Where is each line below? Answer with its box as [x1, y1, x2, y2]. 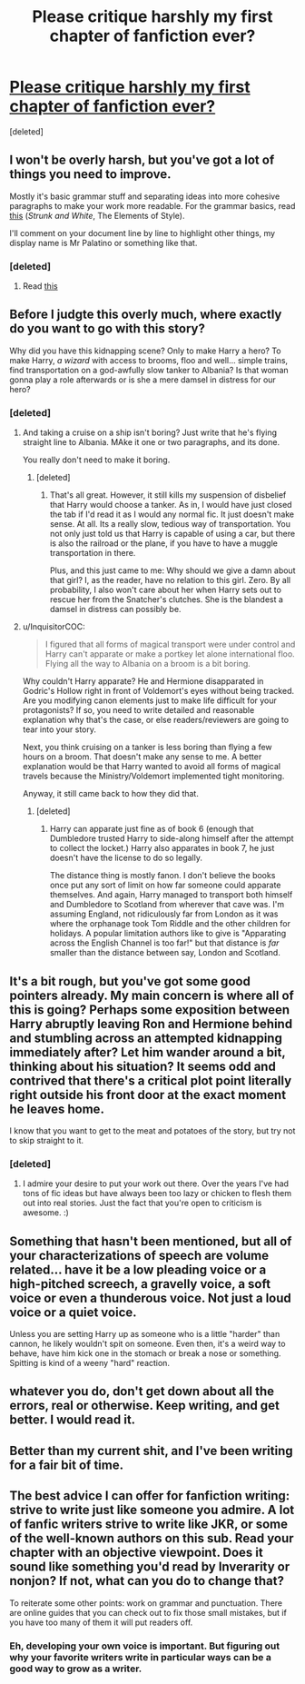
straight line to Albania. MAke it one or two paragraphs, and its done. [22, 437, 280, 448]
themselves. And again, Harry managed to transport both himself [49, 889, 293, 900]
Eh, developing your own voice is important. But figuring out [9, 1639, 280, 1652]
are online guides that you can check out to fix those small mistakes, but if [9, 1607, 288, 1618]
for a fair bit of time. [9, 1457, 124, 1472]
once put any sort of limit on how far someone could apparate [49, 879, 281, 891]
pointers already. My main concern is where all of [9, 987, 295, 1003]
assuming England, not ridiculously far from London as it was [49, 908, 279, 919]
